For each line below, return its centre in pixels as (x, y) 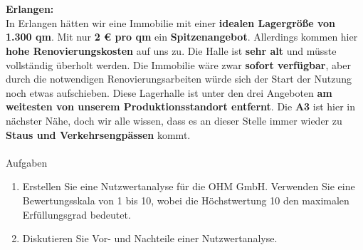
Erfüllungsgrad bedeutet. (77, 214)
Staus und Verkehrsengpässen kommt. (98, 134)
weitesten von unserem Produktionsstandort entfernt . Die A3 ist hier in (181, 106)
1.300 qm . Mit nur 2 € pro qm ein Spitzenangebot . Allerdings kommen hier (182, 37)
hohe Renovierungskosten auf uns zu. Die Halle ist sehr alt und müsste (171, 50)
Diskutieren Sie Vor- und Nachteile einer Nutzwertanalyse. (150, 238)
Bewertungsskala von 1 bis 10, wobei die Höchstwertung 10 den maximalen (186, 200)
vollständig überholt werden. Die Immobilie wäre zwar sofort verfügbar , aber (178, 64)
